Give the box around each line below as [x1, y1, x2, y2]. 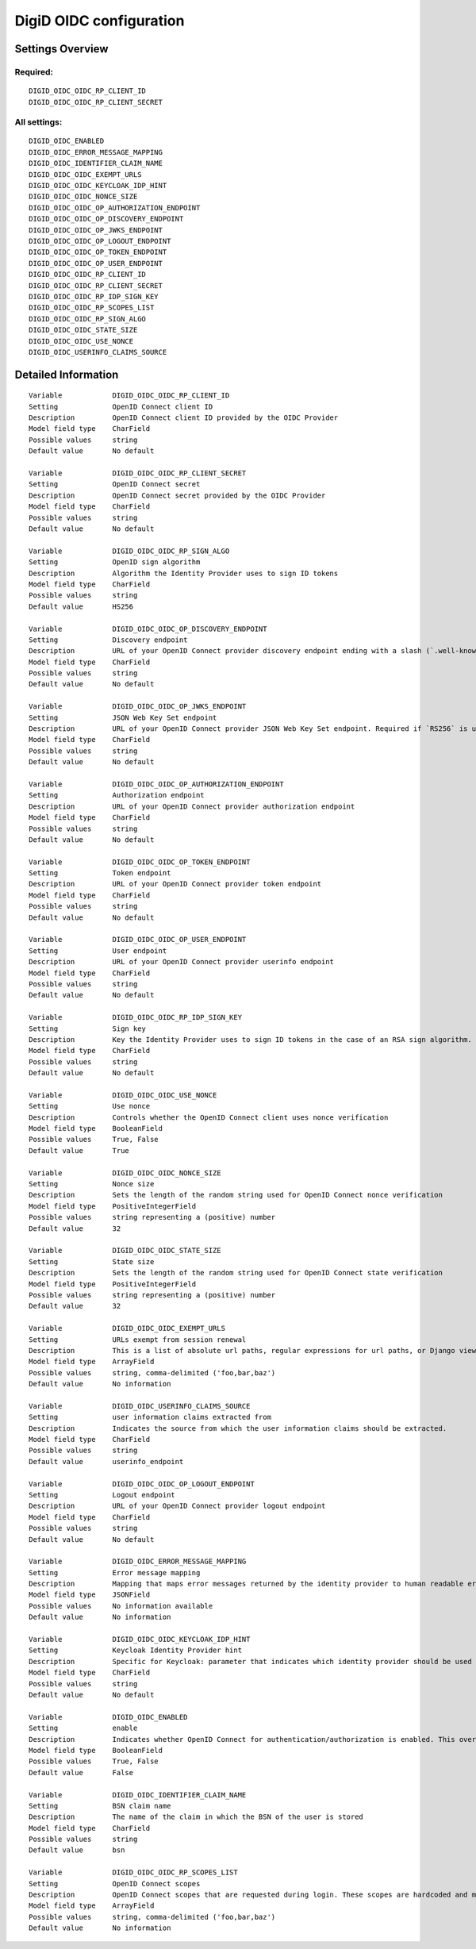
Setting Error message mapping [29, 1568, 201, 1577]
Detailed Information [14, 367, 119, 381]
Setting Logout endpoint [29, 1490, 176, 1499]
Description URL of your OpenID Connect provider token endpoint [29, 879, 322, 889]
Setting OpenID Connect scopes [29, 1879, 201, 1888]
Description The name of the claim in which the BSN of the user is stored [29, 1813, 364, 1821]
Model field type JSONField [29, 1590, 151, 1599]
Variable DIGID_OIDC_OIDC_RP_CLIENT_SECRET [29, 469, 247, 478]
